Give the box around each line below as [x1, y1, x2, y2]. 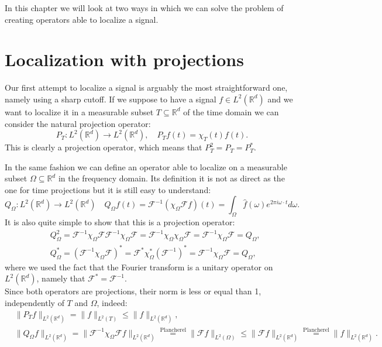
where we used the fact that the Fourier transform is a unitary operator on [5, 260, 273, 273]
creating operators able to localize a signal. [5, 13, 159, 25]
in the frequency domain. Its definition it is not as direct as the [58, 172, 285, 184]
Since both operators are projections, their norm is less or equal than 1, [5, 285, 261, 297]
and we [267, 92, 293, 105]
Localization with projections [5, 47, 244, 71]
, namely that [36, 272, 85, 284]
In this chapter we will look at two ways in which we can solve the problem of [5, 2, 284, 13]
